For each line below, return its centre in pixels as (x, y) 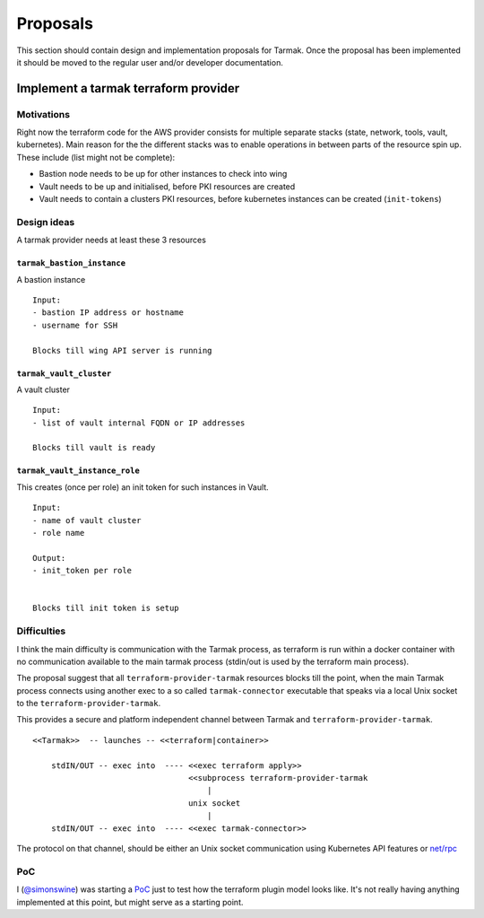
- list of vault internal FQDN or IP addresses (139, 423)
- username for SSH (75, 325)
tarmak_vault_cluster (64, 373)
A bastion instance (51, 279)
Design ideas (46, 222)
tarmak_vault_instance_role (78, 471)
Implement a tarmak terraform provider (128, 88)
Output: (49, 558)
